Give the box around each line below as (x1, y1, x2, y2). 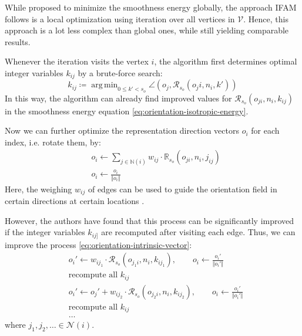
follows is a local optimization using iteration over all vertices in (5, 12, 235, 25)
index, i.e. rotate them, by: (5, 135, 101, 148)
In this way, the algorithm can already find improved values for (5, 91, 232, 104)
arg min (91, 81, 118, 90)
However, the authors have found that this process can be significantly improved (5, 214, 294, 226)
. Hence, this (243, 12, 288, 25)
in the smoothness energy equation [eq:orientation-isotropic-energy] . (5, 104, 249, 117)
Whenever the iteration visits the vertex (5, 55, 149, 67)
